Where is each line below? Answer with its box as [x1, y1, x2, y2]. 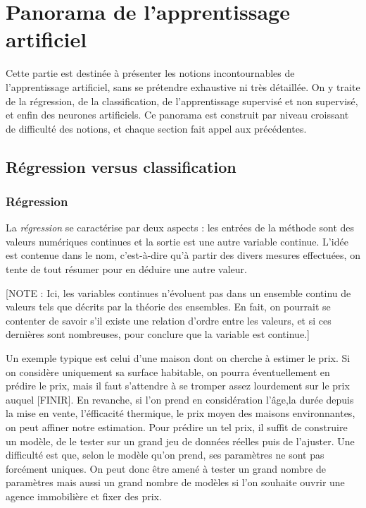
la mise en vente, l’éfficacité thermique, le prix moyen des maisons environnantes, [6, 406, 355, 421]
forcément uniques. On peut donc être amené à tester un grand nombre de [6, 461, 326, 476]
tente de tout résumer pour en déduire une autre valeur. [6, 262, 247, 277]
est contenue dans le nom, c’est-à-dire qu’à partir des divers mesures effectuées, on [6, 248, 360, 262]
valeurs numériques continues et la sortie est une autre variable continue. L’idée [6, 234, 348, 248]
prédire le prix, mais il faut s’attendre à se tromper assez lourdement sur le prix [6, 378, 350, 393]
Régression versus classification [6, 155, 236, 177]
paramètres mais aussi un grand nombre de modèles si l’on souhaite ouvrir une [6, 475, 345, 490]
